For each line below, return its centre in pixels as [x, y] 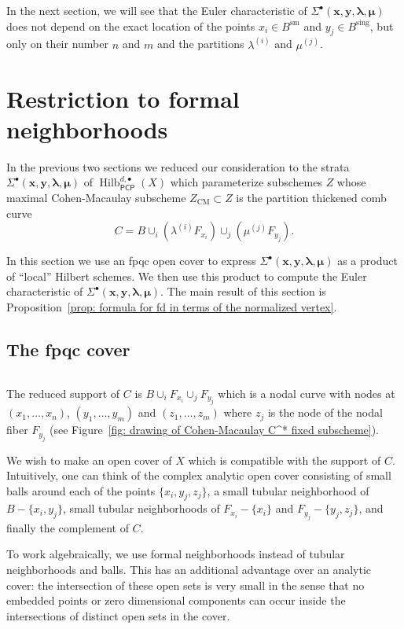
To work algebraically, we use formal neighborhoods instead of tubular [176, 554]
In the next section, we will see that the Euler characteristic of [157, 10]
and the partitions [200, 44]
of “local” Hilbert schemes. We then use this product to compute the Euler [187, 276]
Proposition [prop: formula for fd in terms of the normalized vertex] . [172, 306]
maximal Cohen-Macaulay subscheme [96, 197]
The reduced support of [63, 393]
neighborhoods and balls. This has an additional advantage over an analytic [189, 570]
